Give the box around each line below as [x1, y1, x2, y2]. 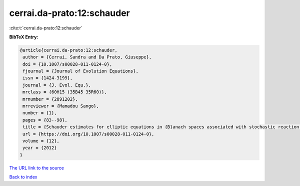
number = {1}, [22, 110, 57, 116]
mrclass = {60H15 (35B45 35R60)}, [22, 89, 107, 95]
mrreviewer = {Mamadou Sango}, [22, 103, 99, 109]
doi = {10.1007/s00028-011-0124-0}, [22, 61, 112, 67]
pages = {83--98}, [22, 117, 67, 123]
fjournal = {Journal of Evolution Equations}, [22, 68, 138, 74]
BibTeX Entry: [9, 34, 38, 40]
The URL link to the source [9, 165, 64, 171]
